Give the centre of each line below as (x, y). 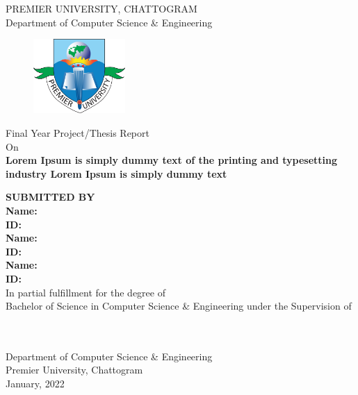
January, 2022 (35, 384)
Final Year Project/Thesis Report (78, 132)
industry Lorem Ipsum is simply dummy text (116, 173)
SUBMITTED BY (50, 197)
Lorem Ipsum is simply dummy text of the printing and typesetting (171, 160)
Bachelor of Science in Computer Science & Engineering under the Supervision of (179, 306)
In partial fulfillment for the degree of (86, 292)
